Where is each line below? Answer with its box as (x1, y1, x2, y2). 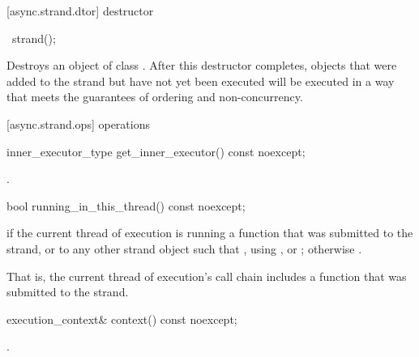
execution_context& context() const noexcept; (6, 310, 237, 327)
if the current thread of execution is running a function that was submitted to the (6, 224, 413, 241)
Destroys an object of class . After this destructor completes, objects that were (6, 57, 397, 74)
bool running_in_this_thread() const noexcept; (6, 197, 246, 214)
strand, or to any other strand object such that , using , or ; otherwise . (6, 240, 362, 257)
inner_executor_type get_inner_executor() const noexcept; (6, 142, 306, 159)
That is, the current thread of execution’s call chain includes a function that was (6, 267, 407, 284)
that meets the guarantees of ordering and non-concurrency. (6, 88, 303, 105)
